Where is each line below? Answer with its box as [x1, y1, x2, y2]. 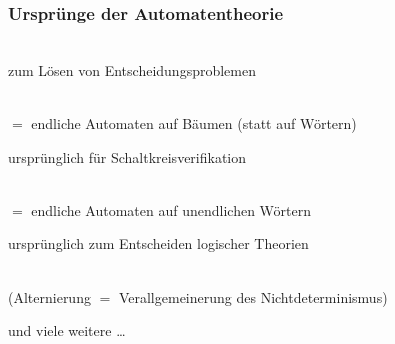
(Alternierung [8, 286, 91, 307]
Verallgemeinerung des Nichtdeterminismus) [118, 286, 388, 307]
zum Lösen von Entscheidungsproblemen [8, 59, 256, 80]
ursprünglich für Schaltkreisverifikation [8, 146, 247, 167]
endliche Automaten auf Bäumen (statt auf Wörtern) [31, 113, 357, 133]
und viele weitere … [8, 320, 126, 341]
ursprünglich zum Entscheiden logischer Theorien [8, 233, 309, 254]
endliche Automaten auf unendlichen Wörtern [31, 199, 312, 220]
